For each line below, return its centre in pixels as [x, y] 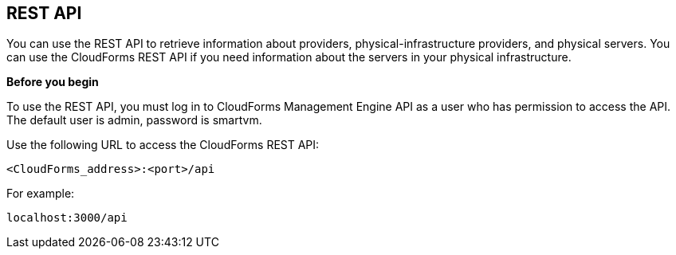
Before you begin [53, 82]
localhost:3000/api [67, 218]
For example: [41, 194]
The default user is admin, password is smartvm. [134, 120]
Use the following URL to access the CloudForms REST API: [163, 145]
